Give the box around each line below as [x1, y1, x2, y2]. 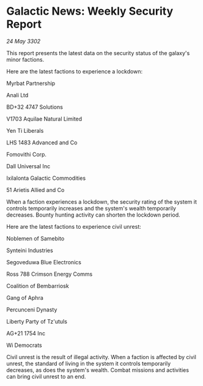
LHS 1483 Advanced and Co [6, 139, 78, 146]
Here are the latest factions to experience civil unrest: [6, 223, 142, 230]
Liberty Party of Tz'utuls [6, 317, 67, 325]
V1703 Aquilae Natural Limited [6, 115, 83, 122]
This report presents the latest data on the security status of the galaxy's [6, 49, 190, 56]
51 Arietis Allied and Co [6, 186, 65, 193]
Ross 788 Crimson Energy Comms [6, 270, 93, 278]
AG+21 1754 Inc [6, 329, 46, 337]
